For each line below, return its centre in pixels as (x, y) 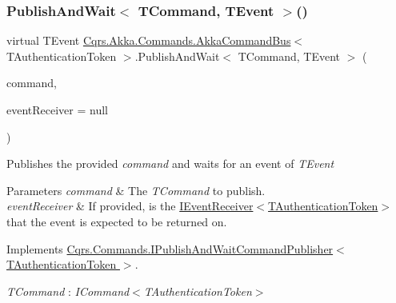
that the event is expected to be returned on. (117, 221)
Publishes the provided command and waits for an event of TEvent (170, 163)
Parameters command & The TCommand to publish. (136, 190)
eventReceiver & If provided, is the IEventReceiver (130, 206)
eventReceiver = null (58, 110)
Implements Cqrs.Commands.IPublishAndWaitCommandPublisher (170, 248)
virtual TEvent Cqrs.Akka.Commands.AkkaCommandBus (149, 40)
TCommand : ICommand (68, 291)
